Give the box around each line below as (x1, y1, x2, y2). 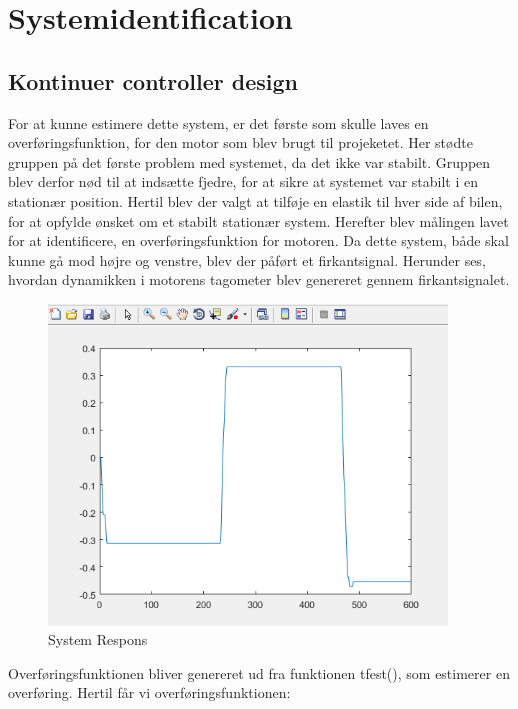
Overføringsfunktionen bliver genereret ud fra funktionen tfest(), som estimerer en (8, 662, 510, 683)
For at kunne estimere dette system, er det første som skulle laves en (8, 112, 429, 133)
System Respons (48, 629, 148, 650)
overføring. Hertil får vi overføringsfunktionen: (8, 682, 291, 703)
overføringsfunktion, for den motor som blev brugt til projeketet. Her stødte (8, 132, 473, 153)
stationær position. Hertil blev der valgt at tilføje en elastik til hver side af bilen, (8, 190, 503, 211)
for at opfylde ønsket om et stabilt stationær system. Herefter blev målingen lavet (8, 210, 509, 231)
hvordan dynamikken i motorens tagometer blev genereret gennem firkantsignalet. (8, 269, 510, 290)
